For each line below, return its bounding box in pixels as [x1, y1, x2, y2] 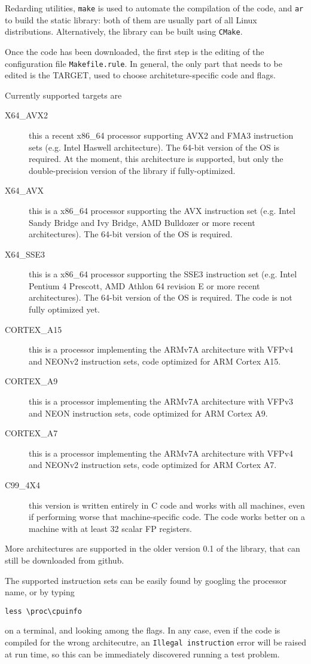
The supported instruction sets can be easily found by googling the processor [5, 574, 287, 586]
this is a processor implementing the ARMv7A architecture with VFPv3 [29, 395, 294, 408]
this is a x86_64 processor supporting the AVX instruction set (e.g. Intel [29, 204, 295, 216]
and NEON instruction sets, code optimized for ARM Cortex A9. [29, 406, 268, 419]
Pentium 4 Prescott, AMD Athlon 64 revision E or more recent [29, 279, 260, 292]
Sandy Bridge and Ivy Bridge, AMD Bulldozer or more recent [29, 216, 255, 228]
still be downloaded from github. [5, 553, 124, 566]
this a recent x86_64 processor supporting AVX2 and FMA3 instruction [29, 128, 294, 141]
